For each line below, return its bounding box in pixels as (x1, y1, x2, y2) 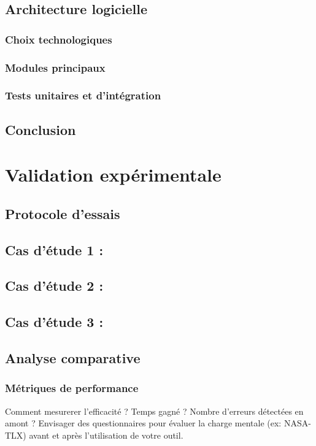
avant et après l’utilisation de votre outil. (29, 428, 183, 441)
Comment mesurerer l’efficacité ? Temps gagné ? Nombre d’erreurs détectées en (5, 404, 304, 417)
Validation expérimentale (5, 162, 222, 187)
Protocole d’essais (5, 204, 120, 223)
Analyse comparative (5, 348, 141, 367)
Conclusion (5, 120, 76, 139)
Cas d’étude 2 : (5, 276, 104, 295)
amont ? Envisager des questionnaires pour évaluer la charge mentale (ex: (5, 417, 282, 429)
